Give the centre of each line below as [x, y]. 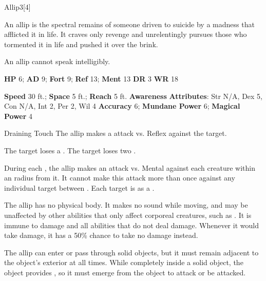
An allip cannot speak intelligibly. [57, 61]
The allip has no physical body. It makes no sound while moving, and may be [126, 205]
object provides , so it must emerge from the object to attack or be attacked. [125, 272]
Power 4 [18, 116]
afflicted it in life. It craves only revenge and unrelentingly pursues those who [126, 34]
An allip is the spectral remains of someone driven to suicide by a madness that [129, 24]
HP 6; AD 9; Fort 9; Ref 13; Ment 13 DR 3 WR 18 [91, 78]
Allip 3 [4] [17, 7]
